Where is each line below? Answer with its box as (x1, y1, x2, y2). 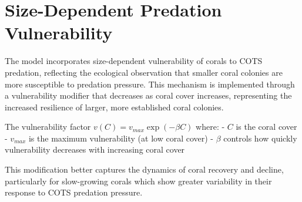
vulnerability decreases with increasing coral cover (5, 143, 185, 156)
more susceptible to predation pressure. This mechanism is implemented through (5, 78, 295, 90)
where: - (196, 120, 225, 133)
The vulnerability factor (5, 120, 91, 133)
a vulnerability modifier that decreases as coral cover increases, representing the (5, 89, 292, 102)
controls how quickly (223, 132, 297, 144)
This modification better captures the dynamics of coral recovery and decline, (5, 163, 284, 176)
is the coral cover (236, 120, 297, 133)
